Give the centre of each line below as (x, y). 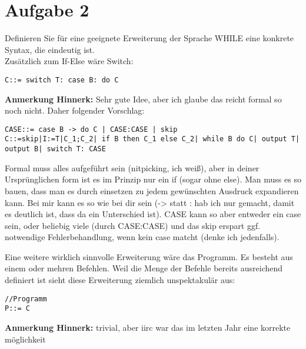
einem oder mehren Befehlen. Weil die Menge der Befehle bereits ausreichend (144, 268)
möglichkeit (25, 339)
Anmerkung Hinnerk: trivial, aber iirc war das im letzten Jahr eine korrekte (148, 327)
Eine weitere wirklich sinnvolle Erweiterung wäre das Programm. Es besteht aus (149, 256)
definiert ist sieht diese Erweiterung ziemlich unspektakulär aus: (120, 280)
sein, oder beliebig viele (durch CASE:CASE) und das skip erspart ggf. (133, 225)
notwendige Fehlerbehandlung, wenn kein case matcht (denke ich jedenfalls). (142, 237)
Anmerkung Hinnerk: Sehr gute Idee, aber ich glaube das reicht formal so (143, 99)
